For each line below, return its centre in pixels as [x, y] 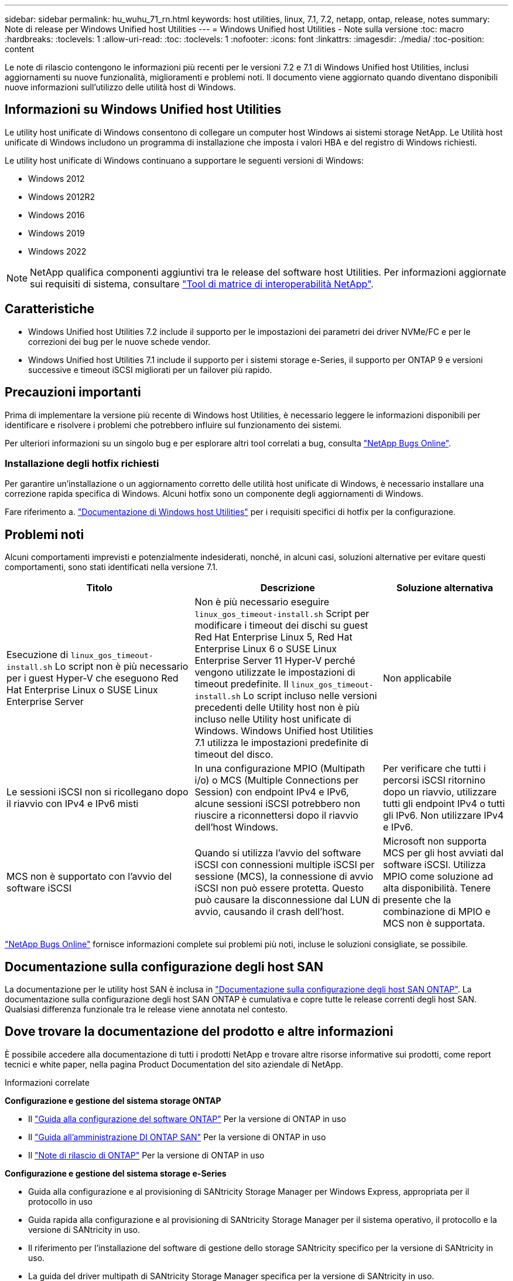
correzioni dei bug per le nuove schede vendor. [119, 341]
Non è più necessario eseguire [262, 602]
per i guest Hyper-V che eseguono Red [93, 678]
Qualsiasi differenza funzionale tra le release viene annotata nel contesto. [146, 1009]
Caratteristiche [50, 309]
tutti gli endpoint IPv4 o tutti [444, 804]
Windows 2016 [57, 215]
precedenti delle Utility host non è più [277, 708]
